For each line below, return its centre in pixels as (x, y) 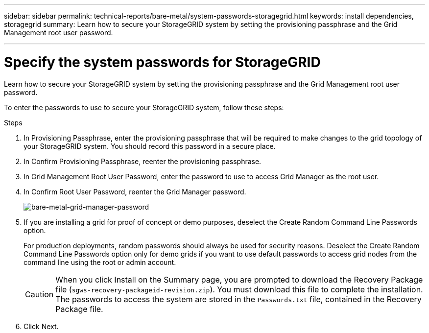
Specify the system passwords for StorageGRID (162, 62)
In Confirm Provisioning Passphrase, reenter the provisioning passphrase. (143, 161)
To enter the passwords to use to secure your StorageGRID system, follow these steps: (144, 107)
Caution (39, 294)
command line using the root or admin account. (100, 262)
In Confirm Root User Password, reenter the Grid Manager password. (135, 191)
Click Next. (41, 326)
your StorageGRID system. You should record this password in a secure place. (150, 146)
